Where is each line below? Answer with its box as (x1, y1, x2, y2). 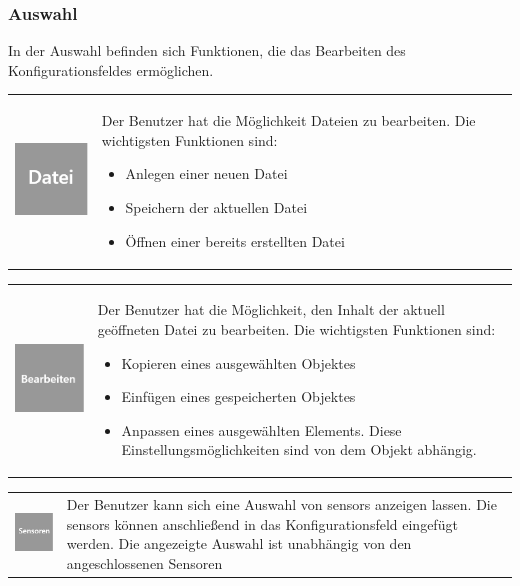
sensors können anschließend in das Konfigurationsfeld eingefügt (66, 513, 458, 534)
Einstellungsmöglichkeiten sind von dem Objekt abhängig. (121, 439, 477, 460)
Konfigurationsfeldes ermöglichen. (8, 59, 214, 80)
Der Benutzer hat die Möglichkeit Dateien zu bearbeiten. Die (101, 110, 476, 131)
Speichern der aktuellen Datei (125, 196, 308, 217)
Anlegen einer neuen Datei (125, 163, 288, 184)
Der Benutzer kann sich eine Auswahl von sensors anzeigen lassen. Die (66, 494, 497, 515)
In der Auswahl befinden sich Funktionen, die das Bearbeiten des (8, 40, 406, 61)
